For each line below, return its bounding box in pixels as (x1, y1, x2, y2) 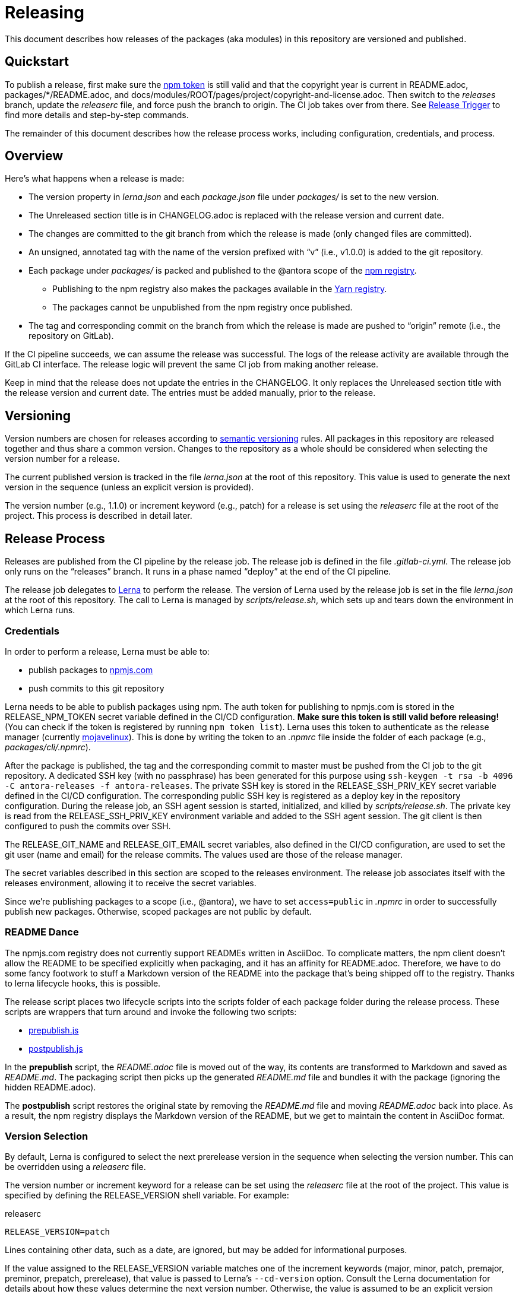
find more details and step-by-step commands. (5, 109, 189, 120)
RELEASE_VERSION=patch (5, 1227, 110, 1237)
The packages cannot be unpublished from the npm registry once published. (52, 302, 353, 313)
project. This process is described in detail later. (5, 510, 192, 521)
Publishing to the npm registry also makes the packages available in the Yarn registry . (52, 284, 387, 294)
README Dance (5, 926, 79, 938)
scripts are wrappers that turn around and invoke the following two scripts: (5, 1006, 297, 1017)
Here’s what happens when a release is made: (5, 173, 185, 184)
